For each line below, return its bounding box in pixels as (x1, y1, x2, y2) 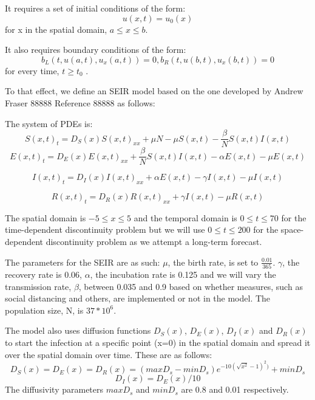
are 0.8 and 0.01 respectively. (181, 383, 289, 396)
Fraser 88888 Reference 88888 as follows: (5, 96, 155, 109)
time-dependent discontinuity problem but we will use (5, 223, 205, 236)
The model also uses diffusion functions (5, 324, 151, 337)
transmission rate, (5, 280, 72, 292)
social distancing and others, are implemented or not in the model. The (5, 292, 271, 305)
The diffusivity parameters (5, 383, 104, 396)
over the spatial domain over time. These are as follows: (5, 348, 212, 360)
